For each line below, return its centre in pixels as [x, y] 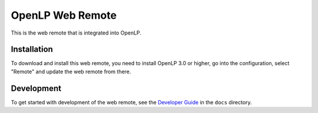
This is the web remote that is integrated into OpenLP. [76, 33]
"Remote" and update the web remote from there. [71, 71]
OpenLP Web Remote [64, 15]
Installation [32, 49]
